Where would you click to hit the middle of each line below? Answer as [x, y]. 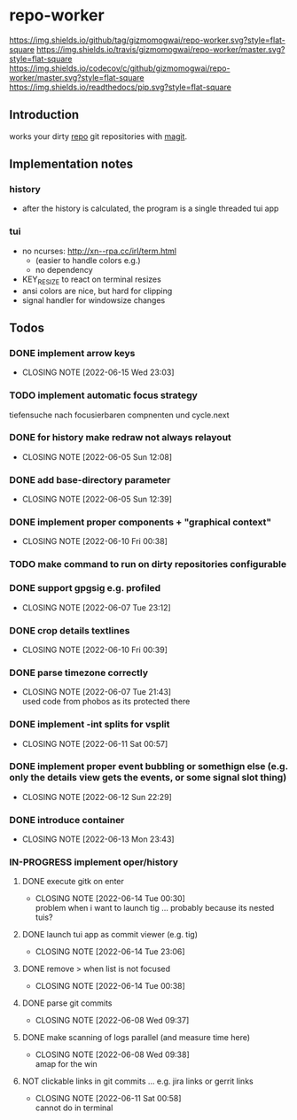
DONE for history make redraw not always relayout [121, 438]
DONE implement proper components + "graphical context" [141, 522]
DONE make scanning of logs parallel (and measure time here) [136, 1038]
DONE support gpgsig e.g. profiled [85, 588]
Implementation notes [71, 164]
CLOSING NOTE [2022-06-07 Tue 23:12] [96, 607]
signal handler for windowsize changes [94, 300]
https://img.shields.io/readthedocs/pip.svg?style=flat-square [121, 87]
